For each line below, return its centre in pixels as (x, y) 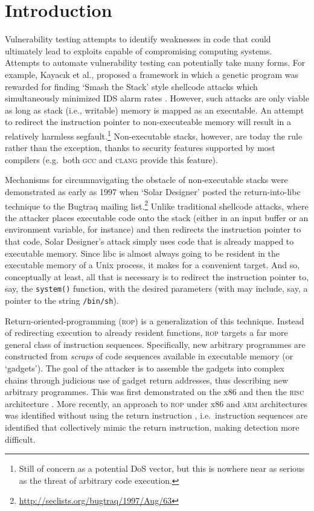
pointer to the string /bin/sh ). (62, 300)
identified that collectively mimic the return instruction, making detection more (152, 427)
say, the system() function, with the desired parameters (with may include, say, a (156, 288)
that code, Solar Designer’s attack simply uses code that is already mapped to (149, 241)
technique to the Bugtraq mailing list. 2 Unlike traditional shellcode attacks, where (157, 205)
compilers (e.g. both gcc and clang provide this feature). (111, 159)
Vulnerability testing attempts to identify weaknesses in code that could (138, 39)
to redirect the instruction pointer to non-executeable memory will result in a (148, 122)
